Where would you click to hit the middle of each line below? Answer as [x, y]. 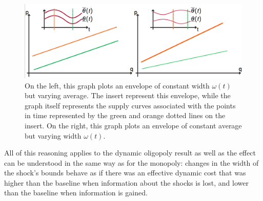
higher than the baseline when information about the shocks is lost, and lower [126, 182]
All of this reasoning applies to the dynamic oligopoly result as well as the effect [130, 153]
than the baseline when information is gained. [76, 193]
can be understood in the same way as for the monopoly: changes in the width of [131, 162]
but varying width [53, 135]
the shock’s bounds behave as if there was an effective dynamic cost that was [125, 173]
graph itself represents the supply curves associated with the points [130, 105]
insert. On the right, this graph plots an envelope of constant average [133, 125]
